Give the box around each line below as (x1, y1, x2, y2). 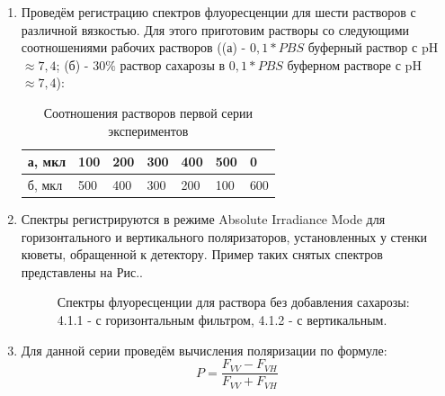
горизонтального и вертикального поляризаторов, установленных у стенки (21, 227, 427, 246)
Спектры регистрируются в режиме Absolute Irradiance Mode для (21, 210, 386, 229)
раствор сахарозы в (120, 55, 226, 74)
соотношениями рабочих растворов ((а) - (21, 38, 246, 57)
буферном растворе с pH (287, 55, 422, 74)
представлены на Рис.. (21, 262, 143, 281)
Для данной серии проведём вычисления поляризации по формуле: (21, 340, 387, 359)
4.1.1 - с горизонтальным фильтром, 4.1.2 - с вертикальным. (57, 310, 387, 329)
